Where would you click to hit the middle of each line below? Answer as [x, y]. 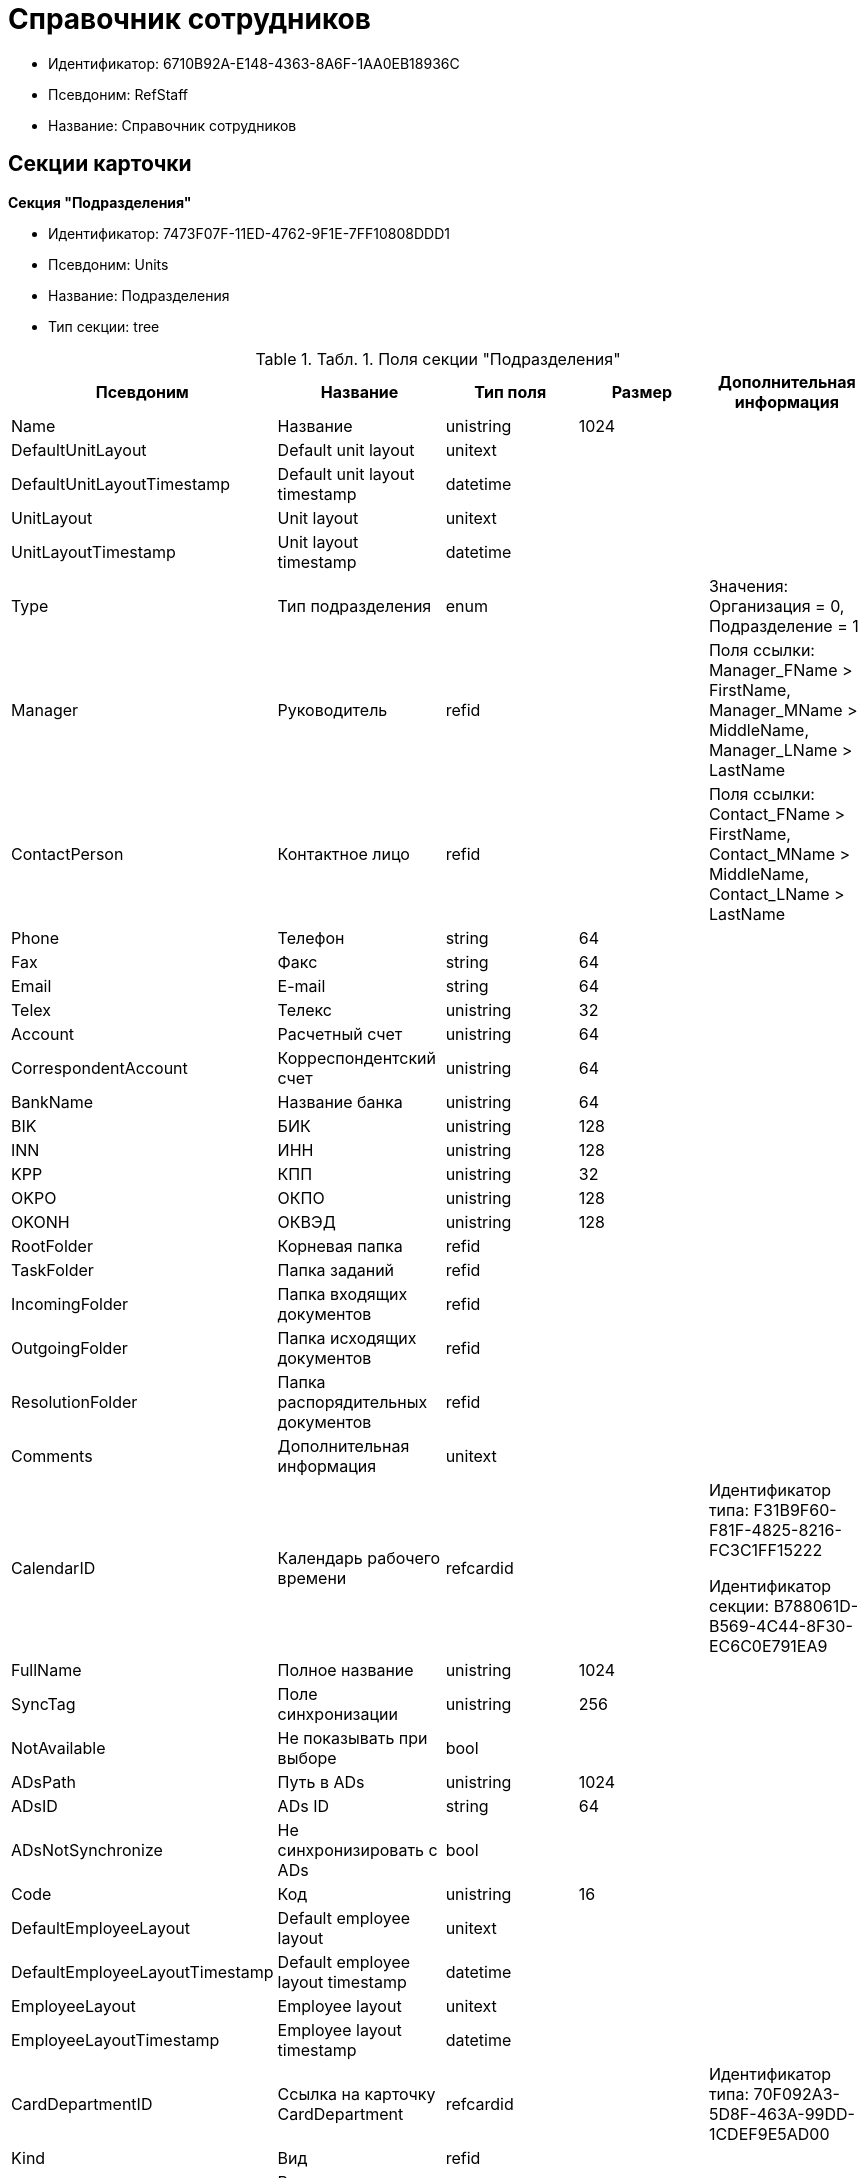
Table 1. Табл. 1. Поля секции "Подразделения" [438, 358]
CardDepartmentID [82, 2103]
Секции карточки [100, 164]
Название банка [340, 1101]
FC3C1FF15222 [765, 1549]
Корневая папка [340, 1245]
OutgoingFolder [69, 1347]
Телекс [304, 1009]
